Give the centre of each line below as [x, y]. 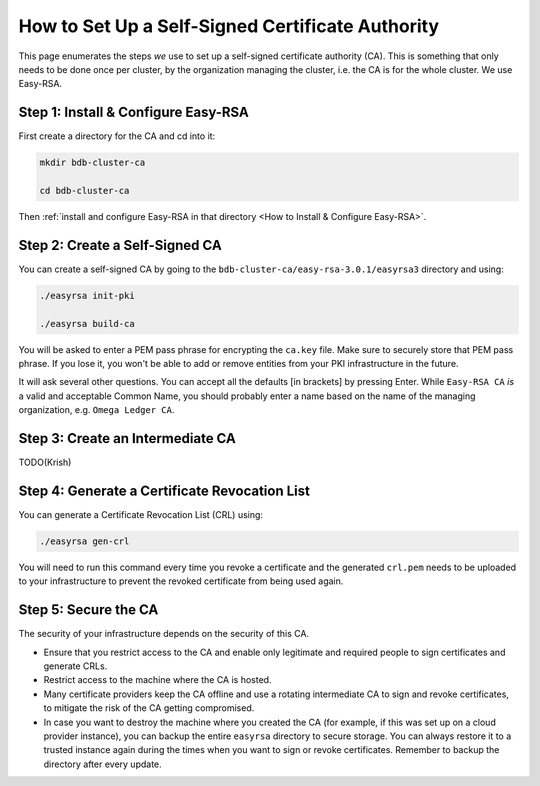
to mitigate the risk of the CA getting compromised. [149, 708]
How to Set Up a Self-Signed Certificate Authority [229, 26]
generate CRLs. [75, 666]
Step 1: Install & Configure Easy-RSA [133, 112]
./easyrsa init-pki [87, 295]
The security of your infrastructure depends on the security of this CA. [164, 634]
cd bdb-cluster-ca [84, 190]
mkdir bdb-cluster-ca [92, 163]
